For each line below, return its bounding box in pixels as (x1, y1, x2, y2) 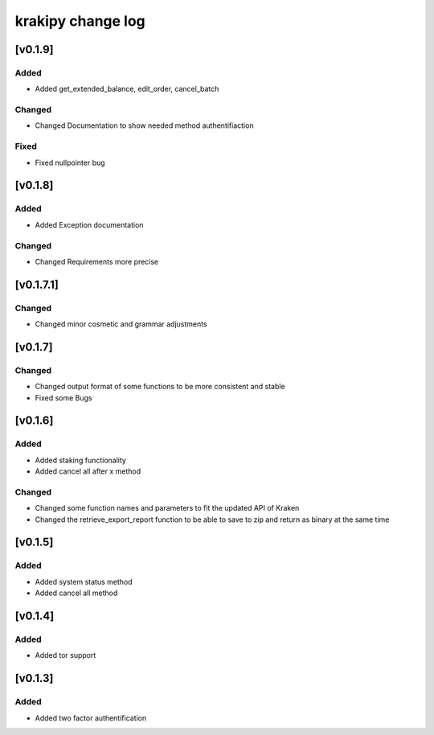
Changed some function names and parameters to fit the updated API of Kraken (35, 503, 300, 513)
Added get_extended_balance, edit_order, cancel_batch (35, 84, 219, 94)
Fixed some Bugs (35, 392, 92, 402)
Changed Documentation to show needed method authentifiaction (35, 121, 254, 130)
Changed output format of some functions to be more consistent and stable (35, 382, 285, 392)
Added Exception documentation (35, 220, 144, 229)
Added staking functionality (35, 455, 126, 465)
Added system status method (35, 577, 133, 586)
